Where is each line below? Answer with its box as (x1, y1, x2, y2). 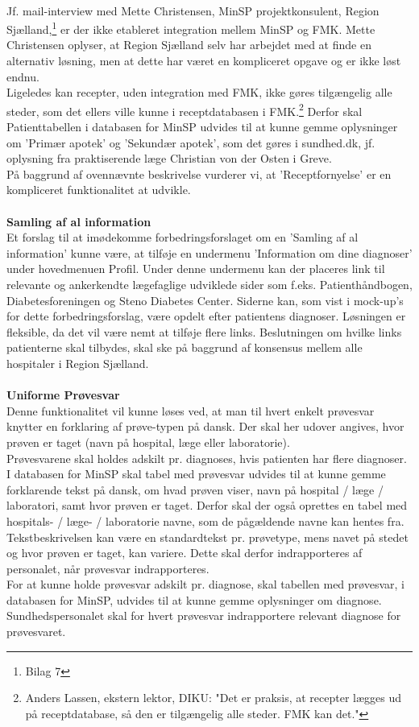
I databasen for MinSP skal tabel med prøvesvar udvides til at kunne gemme (6, 465, 386, 482)
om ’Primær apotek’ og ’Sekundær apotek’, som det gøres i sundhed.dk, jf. (6, 134, 375, 151)
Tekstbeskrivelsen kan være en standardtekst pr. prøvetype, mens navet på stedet (6, 528, 409, 545)
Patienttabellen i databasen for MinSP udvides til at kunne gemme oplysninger (6, 118, 398, 135)
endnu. (6, 68, 39, 85)
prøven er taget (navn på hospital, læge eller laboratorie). (6, 433, 290, 450)
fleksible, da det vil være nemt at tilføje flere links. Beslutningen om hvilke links (6, 323, 402, 340)
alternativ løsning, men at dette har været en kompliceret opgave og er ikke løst (6, 52, 401, 69)
